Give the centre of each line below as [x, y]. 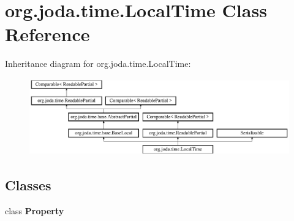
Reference [47, 34]
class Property [35, 211]
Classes [28, 185]
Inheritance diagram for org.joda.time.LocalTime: [98, 64]
